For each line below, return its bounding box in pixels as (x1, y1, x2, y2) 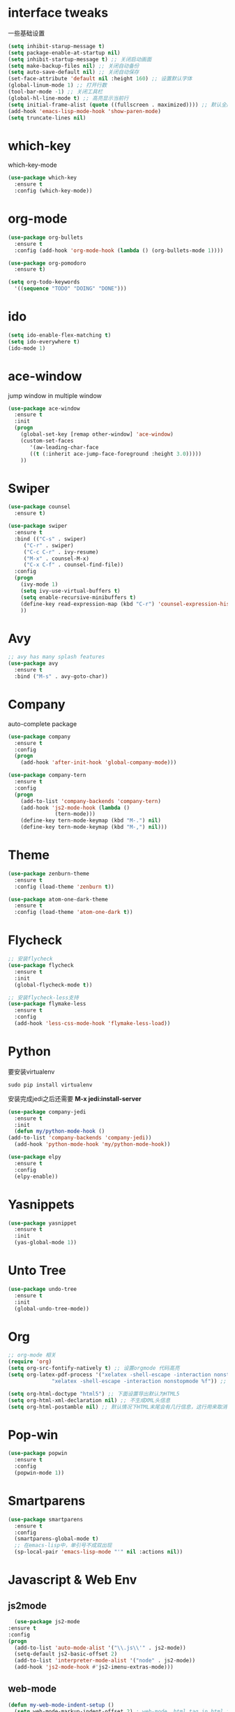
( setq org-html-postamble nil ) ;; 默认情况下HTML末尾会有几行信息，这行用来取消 (8, 1403, 227, 1410)
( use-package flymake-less (8, 1001, 86, 1008)
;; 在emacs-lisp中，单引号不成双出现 (14, 1542, 112, 1549)
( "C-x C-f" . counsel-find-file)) (23, 561, 124, 568)
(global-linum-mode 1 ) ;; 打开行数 (8, 82, 107, 89)
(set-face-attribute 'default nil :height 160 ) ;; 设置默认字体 (8, 75, 192, 82)
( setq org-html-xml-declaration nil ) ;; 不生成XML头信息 (8, 1396, 171, 1404)
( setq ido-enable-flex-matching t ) (8, 332, 112, 339)
